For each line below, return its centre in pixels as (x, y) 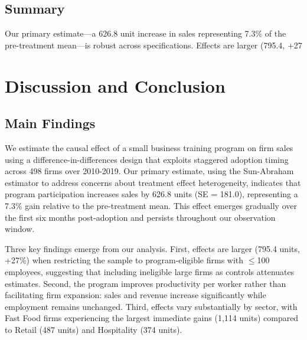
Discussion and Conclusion (115, 85)
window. (20, 229)
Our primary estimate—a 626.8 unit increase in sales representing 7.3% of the (146, 33)
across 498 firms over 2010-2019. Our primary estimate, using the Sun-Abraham (149, 171)
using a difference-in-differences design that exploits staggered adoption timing (147, 159)
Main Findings (50, 123)
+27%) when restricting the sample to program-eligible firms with (124, 260)
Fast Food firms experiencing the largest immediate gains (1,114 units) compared (152, 318)
